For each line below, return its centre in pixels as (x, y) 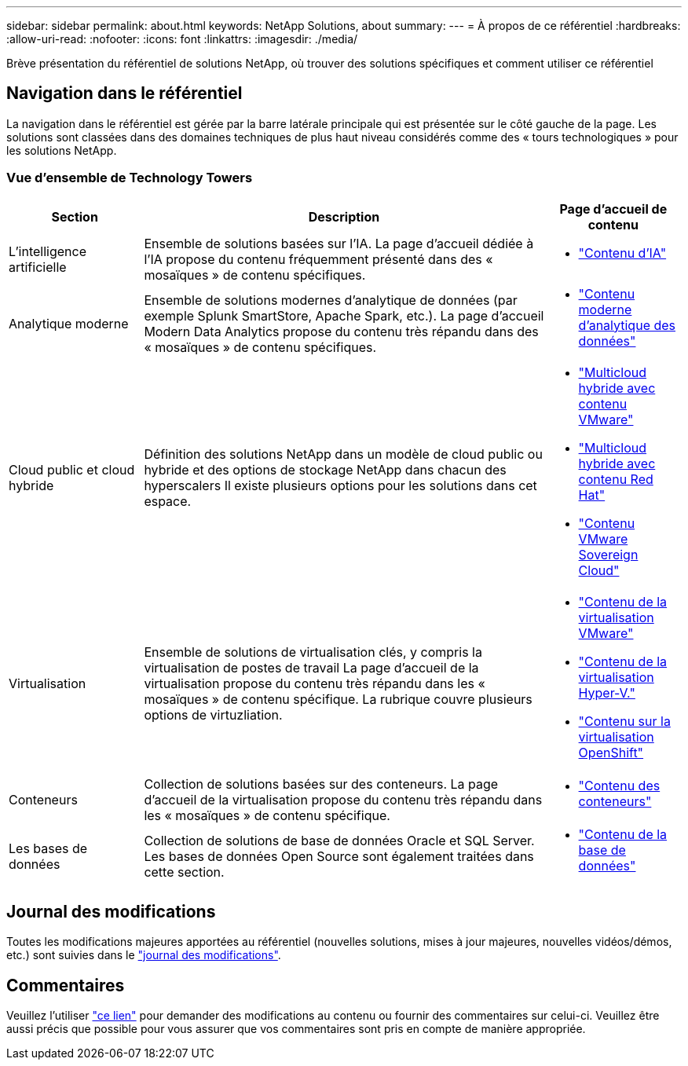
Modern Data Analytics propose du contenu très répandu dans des (341, 331)
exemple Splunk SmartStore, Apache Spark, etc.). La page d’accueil (344, 315)
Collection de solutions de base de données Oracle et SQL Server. (339, 840)
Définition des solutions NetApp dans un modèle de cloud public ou (343, 454)
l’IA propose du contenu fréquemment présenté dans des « (318, 259)
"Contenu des (619, 785)
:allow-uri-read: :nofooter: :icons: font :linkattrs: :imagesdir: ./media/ (182, 39)
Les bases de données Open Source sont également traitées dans (339, 856)
